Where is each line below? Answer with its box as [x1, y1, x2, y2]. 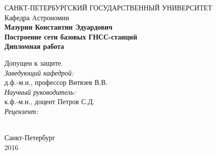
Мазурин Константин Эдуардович [4, 22, 112, 32]
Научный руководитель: [4, 86, 76, 97]
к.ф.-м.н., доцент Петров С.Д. [4, 96, 95, 107]
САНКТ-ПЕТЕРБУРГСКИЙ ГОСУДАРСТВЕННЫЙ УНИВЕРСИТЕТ [4, 2, 213, 12]
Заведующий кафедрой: [4, 67, 74, 77]
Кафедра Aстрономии [4, 12, 69, 22]
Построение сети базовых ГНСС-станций [4, 31, 137, 41]
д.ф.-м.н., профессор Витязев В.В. [4, 77, 108, 87]
